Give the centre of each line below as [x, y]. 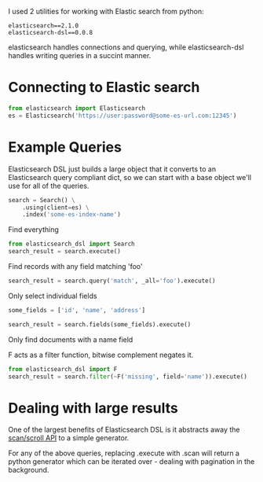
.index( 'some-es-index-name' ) [72, 215]
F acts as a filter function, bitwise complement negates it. [101, 355]
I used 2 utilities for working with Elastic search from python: [106, 11]
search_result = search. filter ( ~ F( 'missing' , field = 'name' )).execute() [128, 377]
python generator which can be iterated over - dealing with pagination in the [131, 462]
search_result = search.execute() [65, 252]
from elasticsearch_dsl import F [63, 369]
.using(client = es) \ [56, 208]
